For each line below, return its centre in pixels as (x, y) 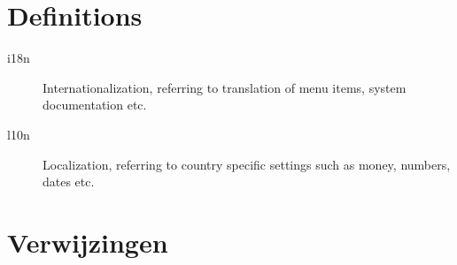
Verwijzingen (88, 242)
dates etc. (69, 182)
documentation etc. (95, 105)
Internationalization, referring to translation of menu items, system (225, 87)
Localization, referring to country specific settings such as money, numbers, (247, 164)
